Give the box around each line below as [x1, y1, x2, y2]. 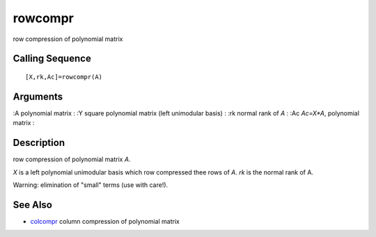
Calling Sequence [13, 53, 92, 65]
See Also [13, 199, 52, 211]
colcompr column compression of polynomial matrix [30, 217, 180, 225]
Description [13, 137, 65, 149]
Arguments [13, 90, 63, 102]
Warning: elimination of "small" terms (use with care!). [13, 181, 169, 189]
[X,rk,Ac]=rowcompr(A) [25, 73, 103, 81]
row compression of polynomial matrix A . [13, 155, 131, 163]
